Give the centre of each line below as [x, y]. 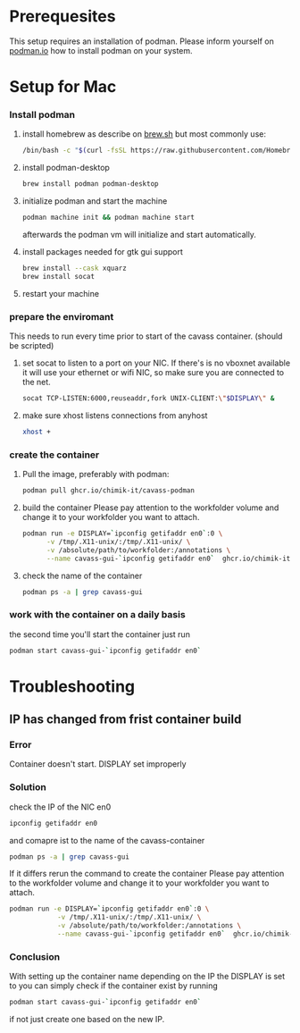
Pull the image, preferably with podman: [96, 475]
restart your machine [61, 293]
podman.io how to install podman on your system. [101, 50]
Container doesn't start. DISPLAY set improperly [98, 764]
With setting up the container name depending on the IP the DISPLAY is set [147, 977]
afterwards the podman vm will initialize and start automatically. [139, 235]
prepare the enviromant [62, 316]
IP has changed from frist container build [125, 720]
